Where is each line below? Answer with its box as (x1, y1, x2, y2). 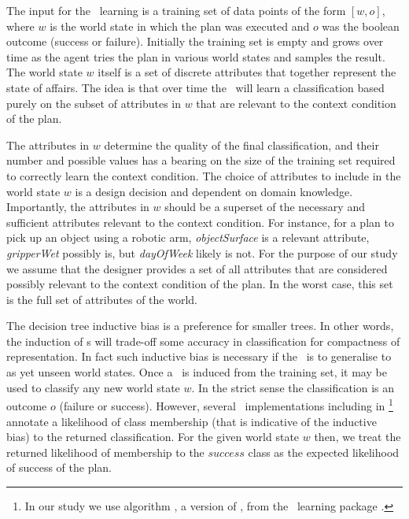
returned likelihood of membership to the (6, 443, 204, 460)
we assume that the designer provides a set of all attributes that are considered (6, 260, 388, 276)
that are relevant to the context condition (196, 95, 396, 111)
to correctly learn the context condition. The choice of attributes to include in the (6, 167, 401, 184)
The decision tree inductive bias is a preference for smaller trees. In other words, (6, 317, 394, 334)
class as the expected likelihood (248, 443, 400, 460)
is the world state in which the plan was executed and (50, 17, 310, 34)
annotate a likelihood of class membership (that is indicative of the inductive (6, 413, 377, 429)
